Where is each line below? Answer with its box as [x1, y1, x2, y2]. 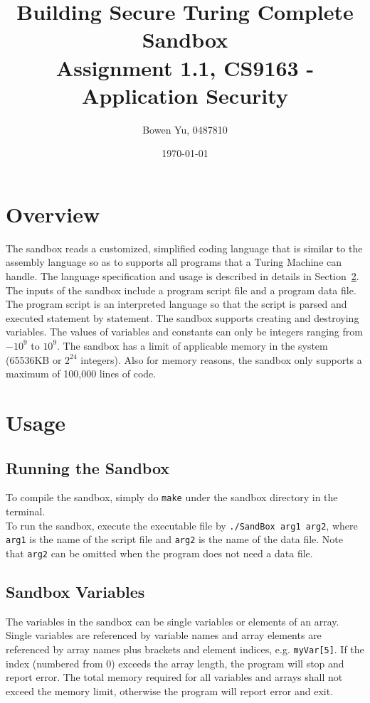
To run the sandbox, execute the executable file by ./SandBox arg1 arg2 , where [6, 517, 358, 532]
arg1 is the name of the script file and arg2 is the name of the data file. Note [6, 532, 344, 547]
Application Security [82, 80, 288, 109]
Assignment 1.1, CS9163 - [55, 53, 314, 82]
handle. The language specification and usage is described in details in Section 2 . [6, 269, 359, 283]
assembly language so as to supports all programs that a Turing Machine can [6, 254, 342, 269]
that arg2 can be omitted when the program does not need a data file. [6, 545, 313, 560]
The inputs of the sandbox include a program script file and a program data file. [6, 282, 356, 297]
